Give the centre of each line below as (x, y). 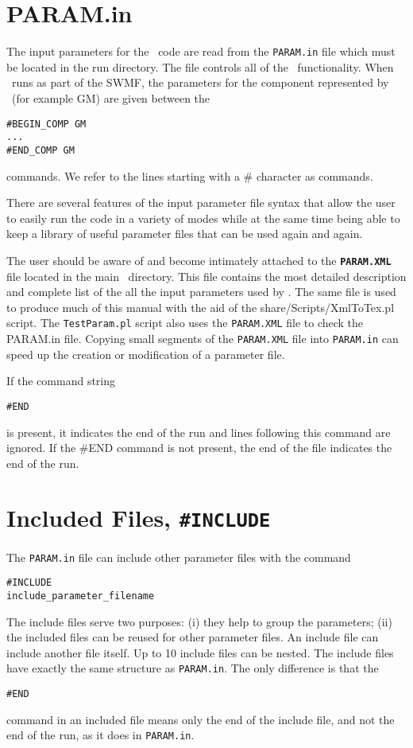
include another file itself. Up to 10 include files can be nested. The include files (200, 652)
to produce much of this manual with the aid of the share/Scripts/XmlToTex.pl (201, 307)
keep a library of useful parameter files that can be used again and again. (185, 234)
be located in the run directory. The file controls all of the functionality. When (200, 66)
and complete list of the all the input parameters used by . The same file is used (201, 292)
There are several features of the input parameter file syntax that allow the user (201, 203)
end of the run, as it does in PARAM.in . (100, 735)
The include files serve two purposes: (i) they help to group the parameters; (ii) (199, 621)
